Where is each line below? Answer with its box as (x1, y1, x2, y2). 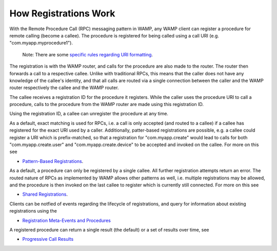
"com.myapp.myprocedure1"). (9, 40, 73, 46)
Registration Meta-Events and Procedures (22, 217, 111, 223)
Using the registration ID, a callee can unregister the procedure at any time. (9, 111, 169, 117)
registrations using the (9, 208, 57, 214)
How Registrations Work (9, 8, 115, 19)
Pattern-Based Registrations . (22, 158, 84, 164)
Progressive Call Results (22, 236, 74, 242)
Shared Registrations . (22, 191, 68, 197)
